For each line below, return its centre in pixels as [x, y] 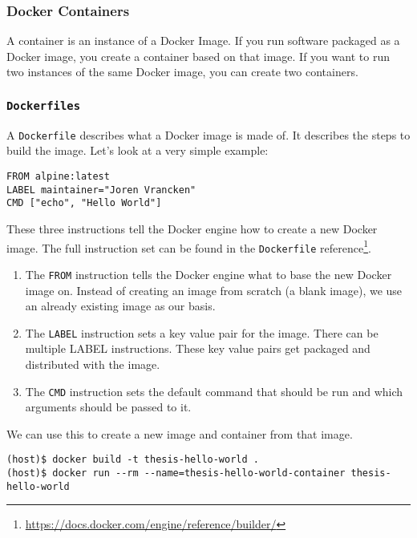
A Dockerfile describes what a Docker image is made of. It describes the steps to [208, 134]
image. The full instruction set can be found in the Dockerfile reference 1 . [189, 246]
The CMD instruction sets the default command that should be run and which [214, 391]
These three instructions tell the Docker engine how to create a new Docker [192, 229]
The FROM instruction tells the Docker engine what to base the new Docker [208, 274]
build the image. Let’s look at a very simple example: [138, 150]
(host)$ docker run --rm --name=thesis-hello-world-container [176, 473]
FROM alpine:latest [58, 177]
